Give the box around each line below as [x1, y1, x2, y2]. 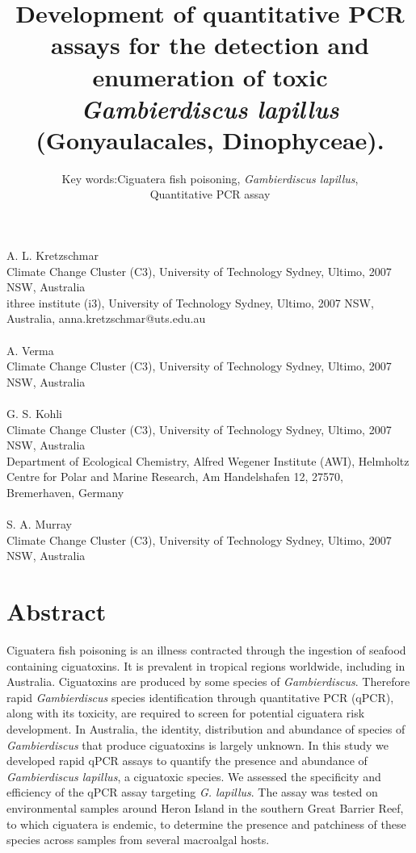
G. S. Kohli [6, 405, 62, 421]
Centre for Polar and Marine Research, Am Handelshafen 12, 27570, [6, 468, 343, 485]
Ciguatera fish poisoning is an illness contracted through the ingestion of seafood [6, 642, 406, 659]
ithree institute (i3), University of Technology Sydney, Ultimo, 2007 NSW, [6, 294, 374, 311]
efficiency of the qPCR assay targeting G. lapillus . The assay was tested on [6, 784, 378, 801]
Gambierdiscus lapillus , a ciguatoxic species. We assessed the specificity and [6, 767, 381, 784]
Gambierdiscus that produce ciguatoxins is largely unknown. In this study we [6, 736, 389, 753]
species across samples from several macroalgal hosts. [6, 831, 270, 848]
